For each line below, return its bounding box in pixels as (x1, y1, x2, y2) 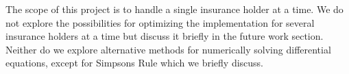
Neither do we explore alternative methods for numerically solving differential (5, 42, 331, 56)
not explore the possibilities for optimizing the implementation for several (5, 15, 315, 29)
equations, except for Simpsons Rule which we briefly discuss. (5, 56, 263, 70)
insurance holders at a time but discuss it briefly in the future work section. (5, 29, 324, 43)
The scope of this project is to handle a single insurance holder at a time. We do (5, 2, 344, 16)
